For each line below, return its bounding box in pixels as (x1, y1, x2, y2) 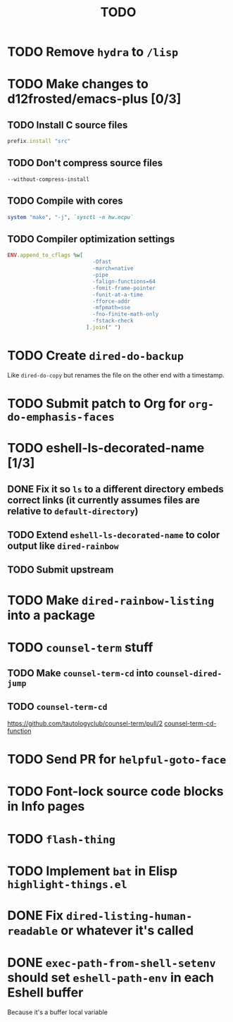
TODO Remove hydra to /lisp (7, 44, 179, 60)
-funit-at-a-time (92, 291, 143, 298)
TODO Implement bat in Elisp (7, 863, 178, 879)
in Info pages (7, 799, 85, 814)
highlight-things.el (7, 878, 128, 891)
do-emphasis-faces (7, 411, 115, 423)
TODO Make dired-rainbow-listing (7, 592, 215, 608)
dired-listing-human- (65, 909, 193, 923)
